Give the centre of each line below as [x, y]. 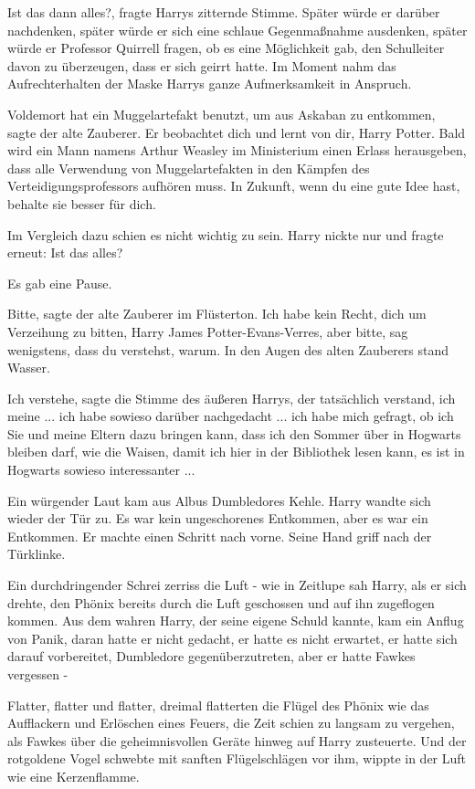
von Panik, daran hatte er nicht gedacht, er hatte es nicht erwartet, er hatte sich [232, 638]
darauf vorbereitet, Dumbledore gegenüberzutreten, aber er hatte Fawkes [211, 656]
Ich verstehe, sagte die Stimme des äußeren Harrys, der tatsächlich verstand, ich [232, 398]
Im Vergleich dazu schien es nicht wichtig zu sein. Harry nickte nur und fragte [226, 234]
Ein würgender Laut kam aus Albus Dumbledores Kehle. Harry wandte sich [219, 500]
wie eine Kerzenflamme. [74, 776]
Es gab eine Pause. [60, 283]
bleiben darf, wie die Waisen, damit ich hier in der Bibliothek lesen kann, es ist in [236, 452]
